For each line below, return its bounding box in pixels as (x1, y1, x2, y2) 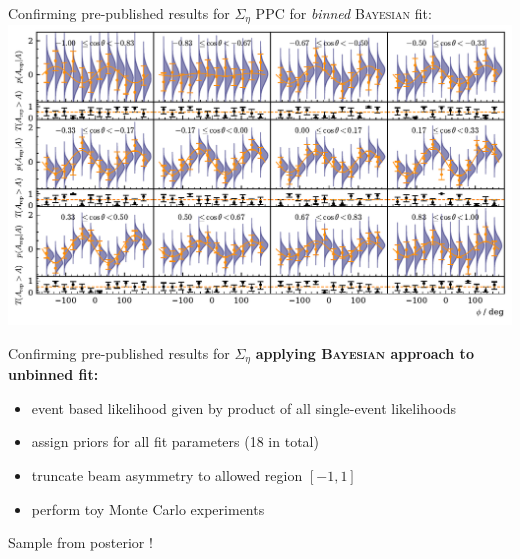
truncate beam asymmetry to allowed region (31, 465, 303, 486)
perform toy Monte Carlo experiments (31, 498, 265, 519)
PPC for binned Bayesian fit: (255, 3, 432, 23)
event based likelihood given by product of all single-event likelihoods (31, 397, 456, 418)
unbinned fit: (8, 364, 99, 385)
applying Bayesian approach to (255, 342, 474, 363)
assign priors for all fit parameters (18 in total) (31, 431, 319, 452)
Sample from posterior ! (8, 532, 153, 553)
